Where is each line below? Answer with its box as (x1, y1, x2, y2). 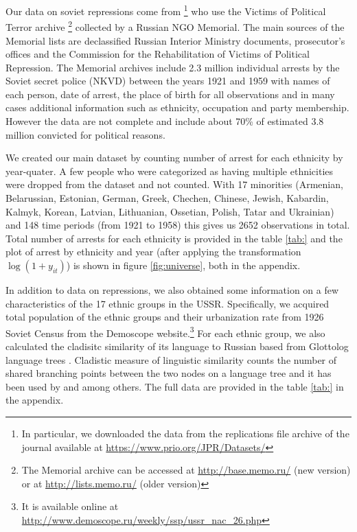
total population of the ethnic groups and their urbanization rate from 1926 (5, 310, 324, 324)
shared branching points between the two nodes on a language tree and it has (5, 366, 332, 380)
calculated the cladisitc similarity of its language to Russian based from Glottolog (5, 339, 349, 354)
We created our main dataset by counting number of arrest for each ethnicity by (5, 150, 343, 165)
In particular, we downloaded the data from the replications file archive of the (21, 426, 349, 440)
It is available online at (21, 499, 119, 513)
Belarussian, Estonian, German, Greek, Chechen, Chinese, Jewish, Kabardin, (5, 191, 329, 205)
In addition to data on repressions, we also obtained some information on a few (5, 283, 339, 297)
